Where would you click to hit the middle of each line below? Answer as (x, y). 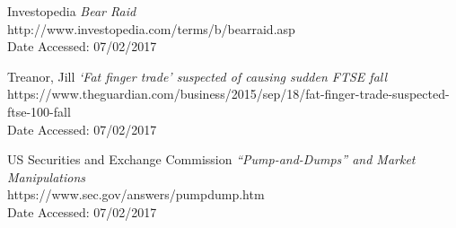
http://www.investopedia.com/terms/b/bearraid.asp (151, 28)
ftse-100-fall (39, 111)
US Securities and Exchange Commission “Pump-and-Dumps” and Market (211, 159)
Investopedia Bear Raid (72, 11)
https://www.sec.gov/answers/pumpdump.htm (136, 194)
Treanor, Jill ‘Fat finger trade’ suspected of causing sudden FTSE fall (197, 76)
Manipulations (46, 176)
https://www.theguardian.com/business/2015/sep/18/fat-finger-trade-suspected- (228, 94)
